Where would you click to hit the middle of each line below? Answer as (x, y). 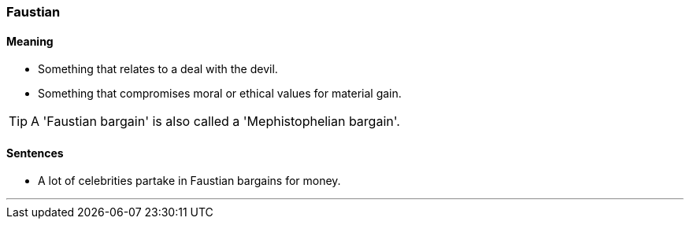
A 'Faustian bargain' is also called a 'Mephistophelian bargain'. (215, 122)
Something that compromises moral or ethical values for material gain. (220, 94)
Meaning (30, 41)
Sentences (35, 153)
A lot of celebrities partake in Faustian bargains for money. (189, 181)
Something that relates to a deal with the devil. (158, 69)
